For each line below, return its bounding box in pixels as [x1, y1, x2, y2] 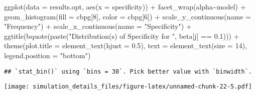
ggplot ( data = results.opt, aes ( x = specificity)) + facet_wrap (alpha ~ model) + [4, 1, 246, 11]
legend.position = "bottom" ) [4, 50, 91, 60]
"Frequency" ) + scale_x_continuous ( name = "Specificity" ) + [4, 21, 192, 31]
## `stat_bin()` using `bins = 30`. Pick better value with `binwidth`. [4, 68, 252, 75]
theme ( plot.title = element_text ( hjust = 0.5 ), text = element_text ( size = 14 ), [4, 40, 247, 51]
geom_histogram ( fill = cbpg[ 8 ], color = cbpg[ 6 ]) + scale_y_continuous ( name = [4, 11, 251, 21]
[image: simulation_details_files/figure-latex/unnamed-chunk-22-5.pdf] [4, 83, 252, 91]
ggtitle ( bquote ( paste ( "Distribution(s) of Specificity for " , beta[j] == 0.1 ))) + [4, 30, 239, 41]
